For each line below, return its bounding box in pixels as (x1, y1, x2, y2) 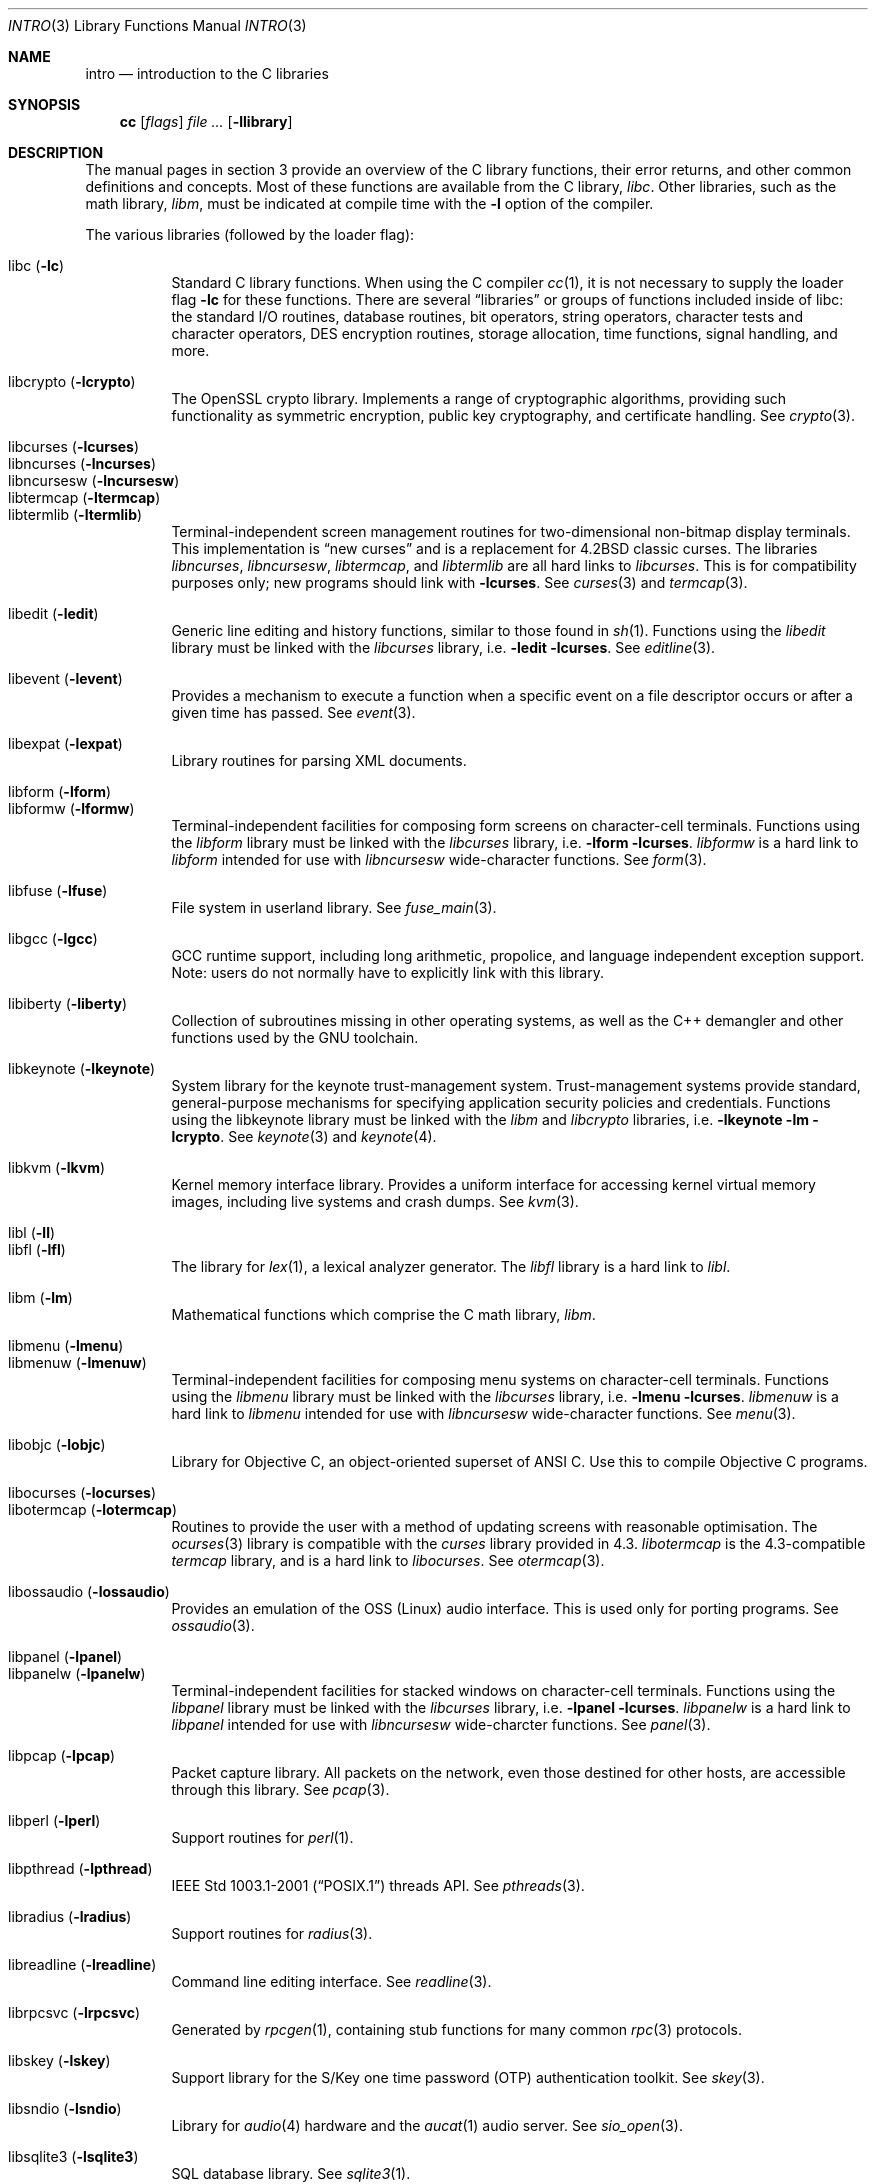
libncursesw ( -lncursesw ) (8, 472, 180, 489)
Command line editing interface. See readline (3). (171, 1973, 492, 1990)
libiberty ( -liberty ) (8, 995, 127, 1012)
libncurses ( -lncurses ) (8, 455, 157, 472)
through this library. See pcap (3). (171, 1781, 390, 1798)
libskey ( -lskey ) (8, 2052, 111, 2069)
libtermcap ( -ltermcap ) (8, 489, 161, 506)
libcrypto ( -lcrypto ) (8, 373, 136, 390)
